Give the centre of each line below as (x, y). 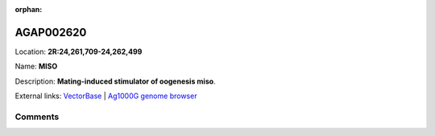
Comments (37, 117)
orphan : (29, 9)
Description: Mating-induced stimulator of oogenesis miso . (116, 81)
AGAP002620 (51, 32)
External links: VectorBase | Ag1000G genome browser (106, 96)
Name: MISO (36, 66)
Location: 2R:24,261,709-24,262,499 (79, 52)
